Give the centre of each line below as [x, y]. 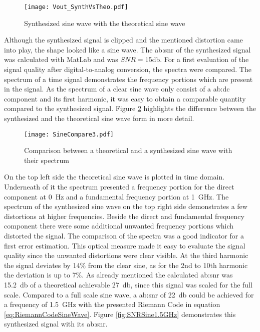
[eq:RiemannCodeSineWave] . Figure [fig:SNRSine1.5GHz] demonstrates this [120, 314]
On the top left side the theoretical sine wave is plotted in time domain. [114, 177]
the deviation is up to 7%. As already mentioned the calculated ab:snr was [118, 275]
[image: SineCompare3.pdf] [69, 134]
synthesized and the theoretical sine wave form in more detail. [99, 118]
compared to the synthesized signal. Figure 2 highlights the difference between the [130, 108]
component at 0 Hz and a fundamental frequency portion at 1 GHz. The [116, 196]
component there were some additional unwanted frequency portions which [119, 226]
